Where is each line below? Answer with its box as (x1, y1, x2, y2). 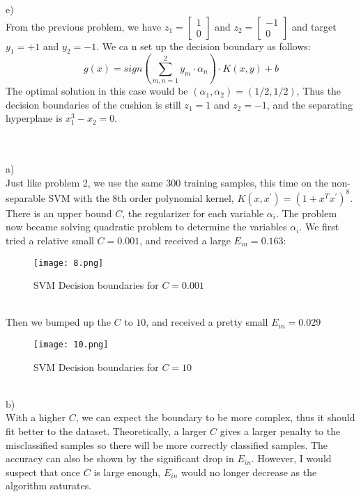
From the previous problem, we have (6, 19, 162, 33)
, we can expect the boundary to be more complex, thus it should (75, 410, 355, 425)
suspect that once (6, 464, 81, 479)
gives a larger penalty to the (220, 424, 341, 439)
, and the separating (266, 97, 353, 111)
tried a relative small (6, 232, 94, 247)
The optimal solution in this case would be (6, 84, 188, 98)
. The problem (275, 205, 337, 220)
